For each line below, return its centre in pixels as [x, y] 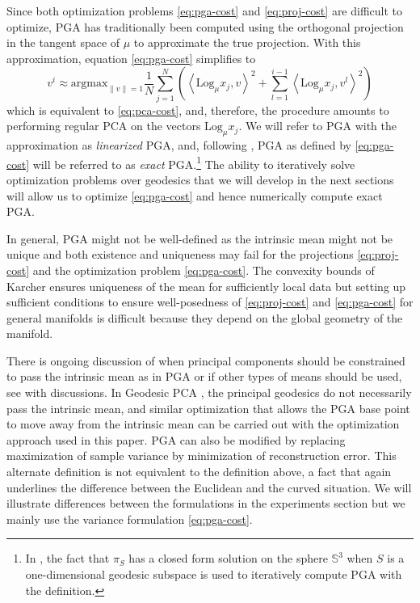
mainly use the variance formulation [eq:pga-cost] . [130, 519]
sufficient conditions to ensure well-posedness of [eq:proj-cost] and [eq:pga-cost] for [210, 302]
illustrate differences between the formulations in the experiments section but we [206, 503]
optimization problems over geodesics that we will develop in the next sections [200, 179]
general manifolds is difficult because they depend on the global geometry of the [205, 317]
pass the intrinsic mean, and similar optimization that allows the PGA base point [208, 408]
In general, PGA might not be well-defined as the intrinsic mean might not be [200, 238]
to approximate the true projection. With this [247, 42]
